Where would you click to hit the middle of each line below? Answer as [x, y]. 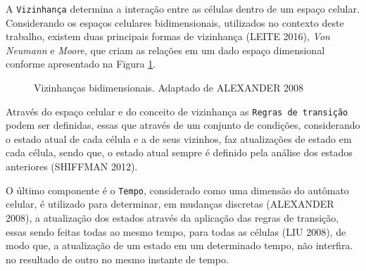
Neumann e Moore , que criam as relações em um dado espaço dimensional [165, 50]
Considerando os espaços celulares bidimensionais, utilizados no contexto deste [175, 22]
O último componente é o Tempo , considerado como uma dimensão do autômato [177, 190]
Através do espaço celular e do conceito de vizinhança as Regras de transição [177, 111]
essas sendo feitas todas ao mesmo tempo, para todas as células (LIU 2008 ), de [176, 231]
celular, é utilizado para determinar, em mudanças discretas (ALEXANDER [170, 204]
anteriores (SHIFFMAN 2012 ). [72, 166]
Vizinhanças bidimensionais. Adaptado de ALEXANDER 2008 [169, 88]
